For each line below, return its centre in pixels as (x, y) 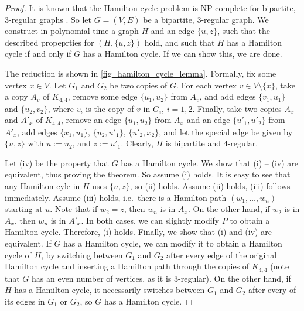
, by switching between (82, 254)
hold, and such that (180, 42)
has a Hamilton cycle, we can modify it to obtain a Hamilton (173, 243)
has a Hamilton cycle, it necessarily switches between (110, 290)
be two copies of (139, 85)
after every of (272, 290)
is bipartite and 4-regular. (212, 143)
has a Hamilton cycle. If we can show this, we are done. (182, 54)
